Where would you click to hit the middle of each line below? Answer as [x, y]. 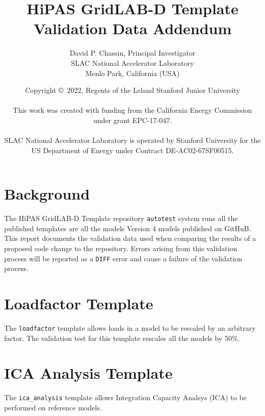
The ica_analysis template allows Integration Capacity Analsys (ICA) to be [125, 397]
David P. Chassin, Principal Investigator [132, 53]
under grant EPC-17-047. [132, 120]
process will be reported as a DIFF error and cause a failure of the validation [123, 258]
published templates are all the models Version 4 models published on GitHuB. [128, 228]
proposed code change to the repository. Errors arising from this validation [121, 248]
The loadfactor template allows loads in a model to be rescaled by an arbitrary [130, 328]
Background [47, 194]
